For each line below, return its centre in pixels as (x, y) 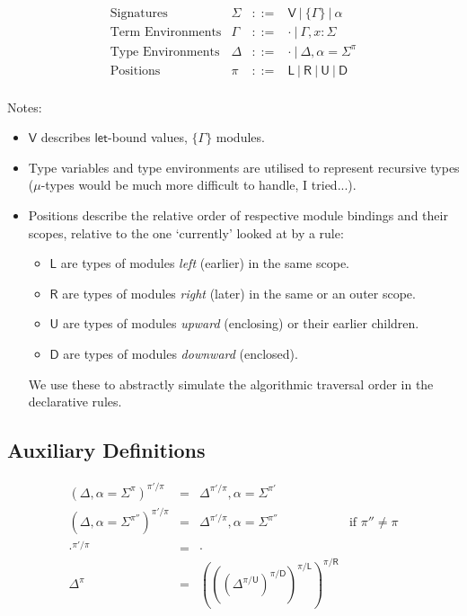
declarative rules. (75, 402)
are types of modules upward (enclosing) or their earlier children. (241, 323)
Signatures (139, 14)
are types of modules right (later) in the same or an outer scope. (239, 293)
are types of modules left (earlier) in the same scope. (205, 263)
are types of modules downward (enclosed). (181, 353)
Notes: (25, 107)
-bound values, (148, 137)
